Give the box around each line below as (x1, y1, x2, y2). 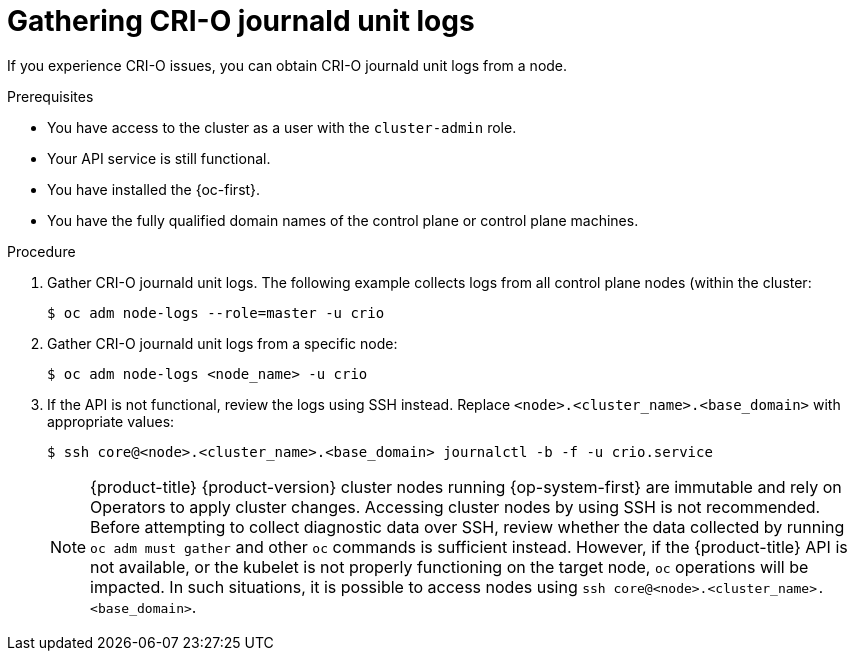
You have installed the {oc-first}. (47, 180, 261, 198)
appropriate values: (47, 412, 175, 430)
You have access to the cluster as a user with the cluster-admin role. (47, 118, 517, 136)
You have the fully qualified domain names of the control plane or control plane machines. (47, 211, 639, 229)
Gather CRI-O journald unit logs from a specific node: (47, 334, 398, 352)
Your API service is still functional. (47, 149, 271, 167)
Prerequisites (7, 87, 94, 105)
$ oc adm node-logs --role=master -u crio (47, 304, 385, 321)
